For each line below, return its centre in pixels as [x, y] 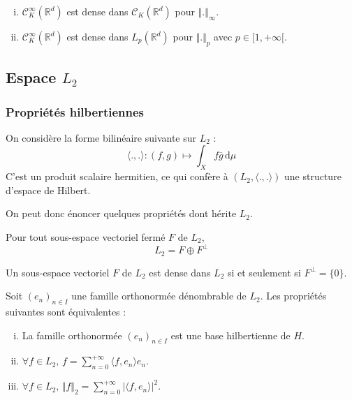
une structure [313, 176]
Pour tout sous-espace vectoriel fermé [86, 236]
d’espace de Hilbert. [48, 190]
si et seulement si [264, 272]
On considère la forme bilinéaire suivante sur [101, 137]
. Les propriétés [293, 296]
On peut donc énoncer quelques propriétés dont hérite [121, 213]
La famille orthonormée [72, 335]
